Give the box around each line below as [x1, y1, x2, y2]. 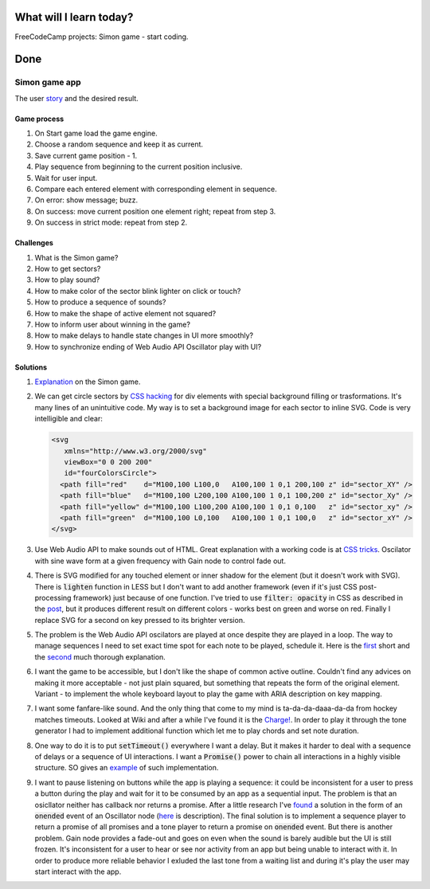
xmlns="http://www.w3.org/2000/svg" [64, 446, 207, 456]
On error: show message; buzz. [34, 195, 139, 205]
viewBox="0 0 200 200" [64, 458, 153, 467]
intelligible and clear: [34, 414, 103, 424]
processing [34, 593, 72, 602]
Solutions [14, 362, 48, 372]
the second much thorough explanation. [34, 652, 166, 661]
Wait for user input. [34, 173, 98, 182]
